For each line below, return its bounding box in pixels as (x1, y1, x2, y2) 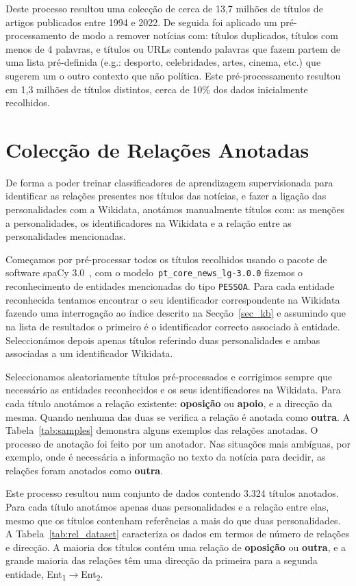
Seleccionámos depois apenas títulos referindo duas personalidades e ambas (5, 332, 320, 347)
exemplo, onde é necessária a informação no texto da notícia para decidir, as (5, 450, 326, 464)
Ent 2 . (81, 567, 103, 583)
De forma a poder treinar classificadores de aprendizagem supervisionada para (5, 175, 333, 189)
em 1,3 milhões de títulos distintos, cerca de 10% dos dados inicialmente (5, 82, 308, 96)
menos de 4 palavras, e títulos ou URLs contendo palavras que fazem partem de (5, 41, 341, 56)
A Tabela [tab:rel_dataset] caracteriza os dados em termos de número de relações (5, 526, 350, 541)
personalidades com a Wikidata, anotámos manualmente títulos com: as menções (5, 202, 345, 217)
